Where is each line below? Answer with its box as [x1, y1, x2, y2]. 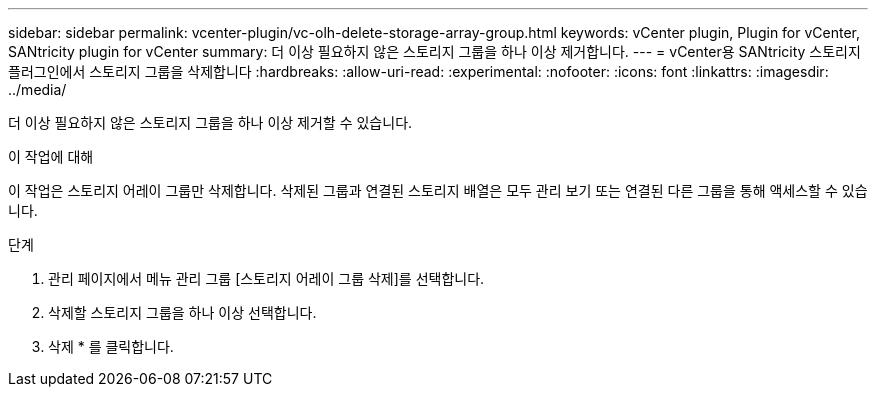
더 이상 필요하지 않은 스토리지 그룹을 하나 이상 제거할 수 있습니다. [8, 114, 413, 131]
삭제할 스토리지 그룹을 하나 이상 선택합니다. [48, 304, 317, 321]
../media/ [8, 81, 67, 98]
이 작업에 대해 [8, 148, 94, 165]
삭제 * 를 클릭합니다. [48, 338, 174, 355]
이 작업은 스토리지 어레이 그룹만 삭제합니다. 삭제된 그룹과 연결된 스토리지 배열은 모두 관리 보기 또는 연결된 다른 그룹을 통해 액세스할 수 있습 [8, 182, 868, 199]
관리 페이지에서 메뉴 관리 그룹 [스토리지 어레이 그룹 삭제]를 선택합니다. [48, 270, 485, 287]
